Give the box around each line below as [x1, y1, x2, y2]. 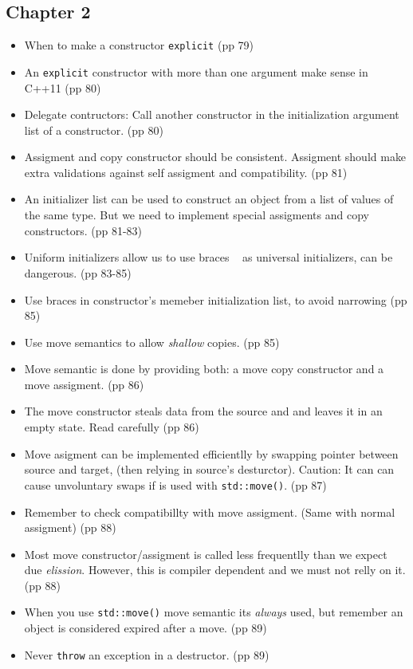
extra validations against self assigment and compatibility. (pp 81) [24, 163, 348, 180]
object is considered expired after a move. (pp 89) [24, 620, 267, 636]
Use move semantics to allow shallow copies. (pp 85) [24, 333, 280, 350]
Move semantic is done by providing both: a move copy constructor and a [24, 360, 384, 377]
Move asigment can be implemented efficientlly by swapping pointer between [24, 445, 399, 462]
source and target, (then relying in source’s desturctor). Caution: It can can [24, 461, 395, 478]
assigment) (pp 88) [24, 519, 116, 536]
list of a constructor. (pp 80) [24, 121, 163, 138]
